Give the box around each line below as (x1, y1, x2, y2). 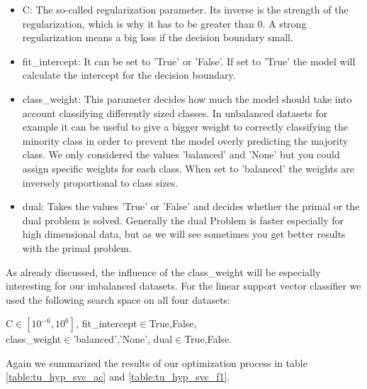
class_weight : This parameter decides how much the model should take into (22, 91, 352, 106)
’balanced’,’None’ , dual (73, 332, 173, 346)
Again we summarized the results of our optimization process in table (6, 355, 307, 370)
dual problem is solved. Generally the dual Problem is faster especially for (22, 212, 344, 227)
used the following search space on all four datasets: (6, 292, 231, 307)
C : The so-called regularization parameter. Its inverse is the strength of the (22, 2, 349, 16)
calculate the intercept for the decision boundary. (22, 67, 236, 82)
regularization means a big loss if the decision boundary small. (22, 30, 293, 45)
